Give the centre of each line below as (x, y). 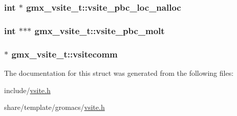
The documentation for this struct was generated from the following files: (119, 72)
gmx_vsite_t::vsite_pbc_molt (100, 30)
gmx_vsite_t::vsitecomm (64, 54)
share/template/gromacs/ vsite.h (55, 107)
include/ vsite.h (27, 90)
